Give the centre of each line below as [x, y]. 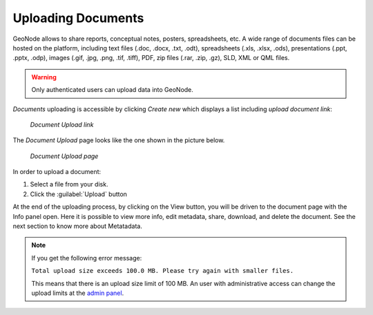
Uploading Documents [78, 18]
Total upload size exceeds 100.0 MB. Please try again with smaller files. [162, 271]
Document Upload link [62, 124]
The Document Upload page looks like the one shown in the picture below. [119, 140]
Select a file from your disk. [69, 184]
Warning [44, 77]
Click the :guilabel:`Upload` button [79, 194]
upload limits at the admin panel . [78, 293]
